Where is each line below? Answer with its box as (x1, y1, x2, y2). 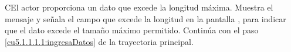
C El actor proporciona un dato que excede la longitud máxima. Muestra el (5, 1, 273, 13)
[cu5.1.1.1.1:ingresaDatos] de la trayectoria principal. (5, 35, 194, 47)
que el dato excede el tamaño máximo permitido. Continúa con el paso (5, 24, 259, 36)
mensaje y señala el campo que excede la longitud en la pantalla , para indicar (5, 12, 286, 25)
